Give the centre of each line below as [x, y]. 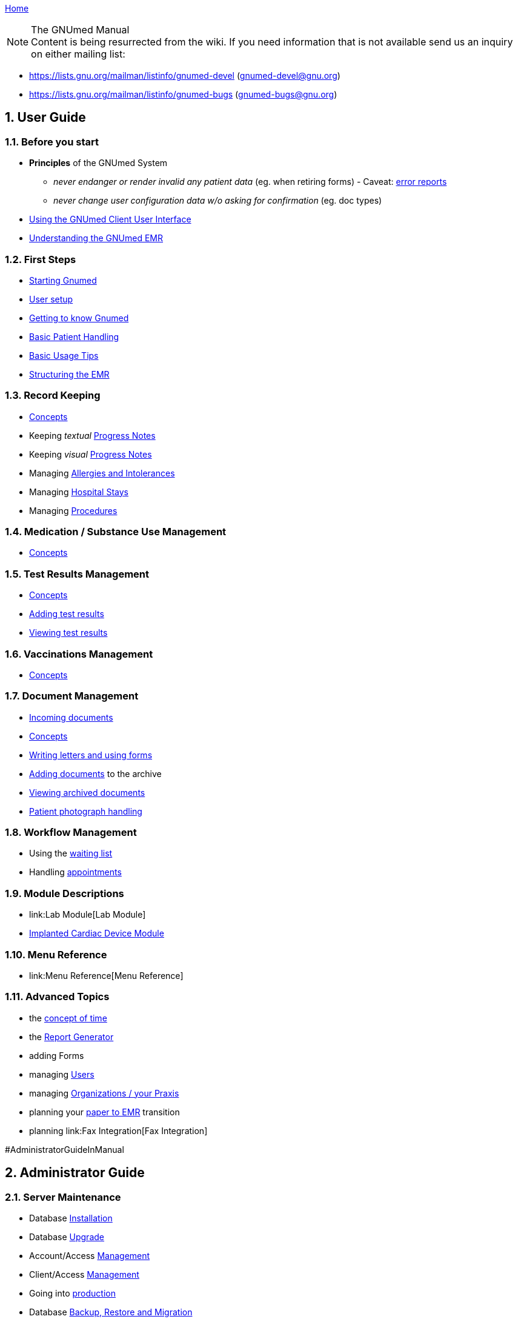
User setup [51, 299]
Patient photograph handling [86, 811]
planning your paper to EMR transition [105, 1112]
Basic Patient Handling [74, 336]
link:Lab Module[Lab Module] [88, 915]
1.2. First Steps [41, 259]
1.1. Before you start [52, 142]
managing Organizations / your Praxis [104, 1093]
